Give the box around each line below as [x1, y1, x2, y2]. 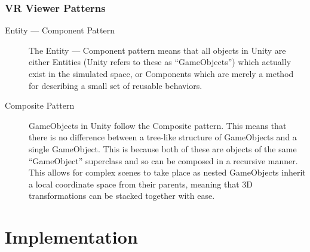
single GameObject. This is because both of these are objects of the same [29, 142, 297, 155]
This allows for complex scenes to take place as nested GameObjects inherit [29, 166, 306, 179]
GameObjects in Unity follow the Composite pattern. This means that [29, 119, 287, 131]
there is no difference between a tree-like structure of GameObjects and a [29, 131, 297, 143]
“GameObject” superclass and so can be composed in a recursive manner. [29, 154, 298, 167]
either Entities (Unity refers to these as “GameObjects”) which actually [29, 56, 291, 68]
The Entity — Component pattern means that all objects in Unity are [29, 44, 286, 56]
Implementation [5, 225, 138, 249]
